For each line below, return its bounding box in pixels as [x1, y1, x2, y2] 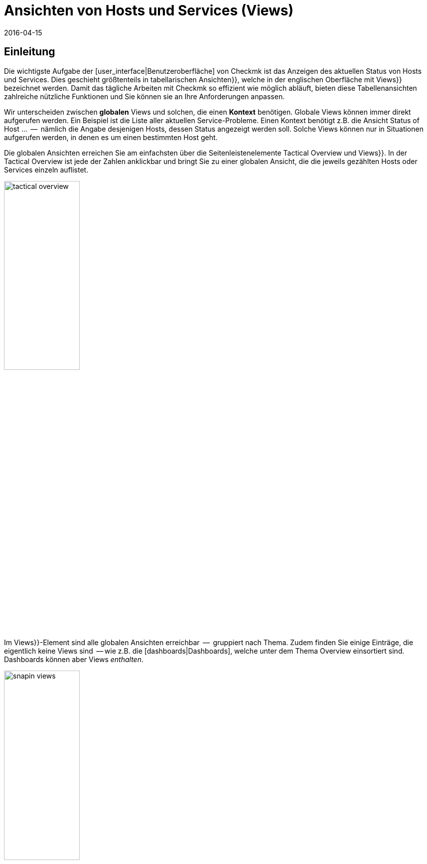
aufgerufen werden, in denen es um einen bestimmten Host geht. [4, 133, 218, 142]
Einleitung [4, 45, 55, 58]
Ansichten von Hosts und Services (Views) [4, 2, 294, 19]
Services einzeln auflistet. [4, 165, 89, 174]
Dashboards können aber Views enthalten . [4, 655, 144, 664]
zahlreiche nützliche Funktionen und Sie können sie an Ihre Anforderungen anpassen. [4, 92, 285, 101]
